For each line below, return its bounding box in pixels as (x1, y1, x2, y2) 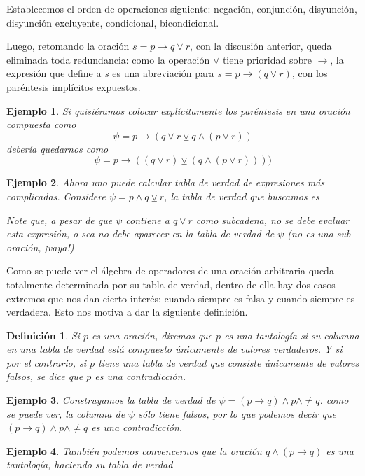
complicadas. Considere (6, 188, 106, 203)
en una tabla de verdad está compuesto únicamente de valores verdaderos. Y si (6, 342, 343, 356)
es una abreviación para (112, 66, 214, 80)
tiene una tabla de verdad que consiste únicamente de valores (98, 355, 359, 370)
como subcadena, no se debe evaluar (195, 212, 350, 227)
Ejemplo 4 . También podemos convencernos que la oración (6, 443, 262, 458)
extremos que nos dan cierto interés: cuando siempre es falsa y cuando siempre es (6, 290, 355, 305)
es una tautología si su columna (224, 328, 359, 342)
